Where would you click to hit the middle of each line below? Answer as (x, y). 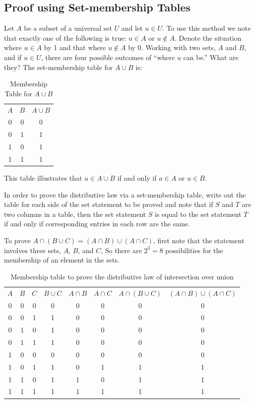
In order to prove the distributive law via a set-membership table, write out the (125, 194)
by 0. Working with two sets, (172, 47)
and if (13, 57)
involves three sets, (32, 250)
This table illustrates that (43, 178)
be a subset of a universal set (68, 28)
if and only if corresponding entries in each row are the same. (97, 224)
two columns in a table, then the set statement (75, 214)
